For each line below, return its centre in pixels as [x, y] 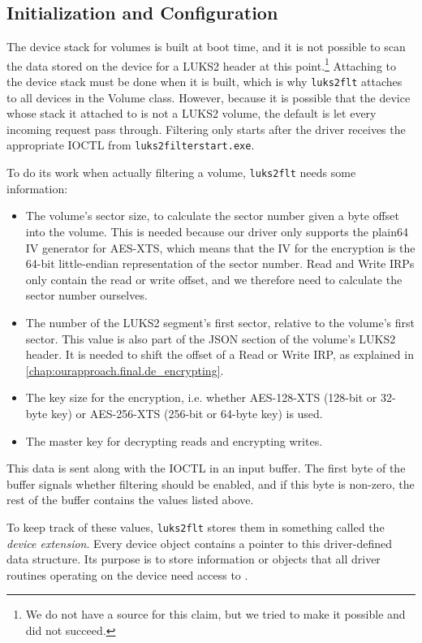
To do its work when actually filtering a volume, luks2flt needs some [181, 173]
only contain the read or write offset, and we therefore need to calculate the [214, 279]
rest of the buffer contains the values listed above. [130, 500]
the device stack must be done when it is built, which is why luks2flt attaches [205, 82]
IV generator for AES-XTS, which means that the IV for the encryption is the [220, 247]
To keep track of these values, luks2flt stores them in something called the [196, 526]
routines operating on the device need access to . [127, 574]
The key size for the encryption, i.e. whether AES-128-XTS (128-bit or [201, 397]
